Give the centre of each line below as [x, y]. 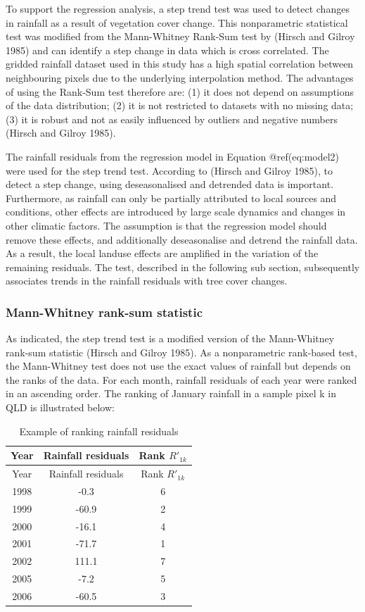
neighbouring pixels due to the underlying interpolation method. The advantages [180, 77]
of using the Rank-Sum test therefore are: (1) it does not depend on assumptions [180, 91]
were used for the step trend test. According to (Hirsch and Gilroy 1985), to [169, 170]
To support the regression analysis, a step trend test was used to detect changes [178, 8]
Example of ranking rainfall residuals [99, 431]
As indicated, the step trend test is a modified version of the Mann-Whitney [170, 338]
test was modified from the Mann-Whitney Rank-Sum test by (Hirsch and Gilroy [180, 36]
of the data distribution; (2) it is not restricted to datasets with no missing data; [180, 105]
